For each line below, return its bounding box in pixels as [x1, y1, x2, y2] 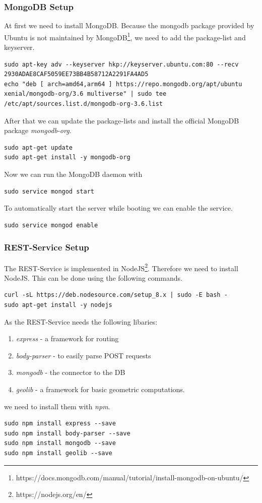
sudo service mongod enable [4, 221, 98, 229]
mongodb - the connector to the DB [16, 367, 125, 378]
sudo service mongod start [4, 187, 94, 195]
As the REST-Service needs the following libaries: [4, 316, 158, 327]
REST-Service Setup [4, 241, 89, 254]
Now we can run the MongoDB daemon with [4, 169, 143, 179]
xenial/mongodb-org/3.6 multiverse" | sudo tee [4, 90, 167, 98]
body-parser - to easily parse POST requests [16, 350, 151, 360]
